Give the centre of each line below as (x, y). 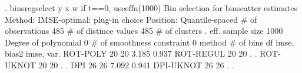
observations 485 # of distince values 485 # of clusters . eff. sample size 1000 (144, 31)
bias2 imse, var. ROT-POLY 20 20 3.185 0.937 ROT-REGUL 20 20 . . (131, 53)
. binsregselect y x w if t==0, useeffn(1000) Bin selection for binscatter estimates (151, 8)
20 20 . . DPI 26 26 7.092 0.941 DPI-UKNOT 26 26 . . (136, 65)
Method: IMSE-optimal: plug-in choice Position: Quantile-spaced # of (131, 19)
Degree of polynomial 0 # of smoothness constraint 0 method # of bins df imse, (150, 42)
